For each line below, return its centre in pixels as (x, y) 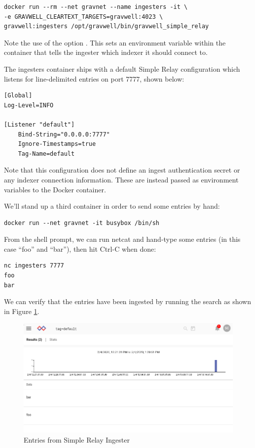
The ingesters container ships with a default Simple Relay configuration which (122, 68)
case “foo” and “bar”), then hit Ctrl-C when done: (80, 248)
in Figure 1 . (22, 311)
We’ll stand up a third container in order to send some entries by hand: (112, 206)
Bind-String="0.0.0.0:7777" (64, 134)
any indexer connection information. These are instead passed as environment (121, 179)
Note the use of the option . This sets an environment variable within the (115, 42)
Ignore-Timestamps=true (57, 144)
